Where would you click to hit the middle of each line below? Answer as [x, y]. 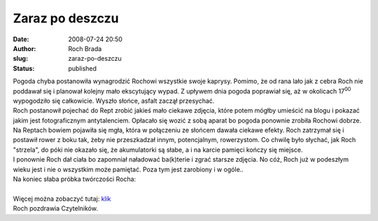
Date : [21, 39]
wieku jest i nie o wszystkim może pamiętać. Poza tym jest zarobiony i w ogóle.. [128, 169]
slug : [20, 59]
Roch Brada [85, 48]
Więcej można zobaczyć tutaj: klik [62, 199]
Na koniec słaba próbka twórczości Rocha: [75, 179]
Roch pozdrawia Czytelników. [55, 208]
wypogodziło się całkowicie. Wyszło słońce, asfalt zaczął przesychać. [114, 101]
